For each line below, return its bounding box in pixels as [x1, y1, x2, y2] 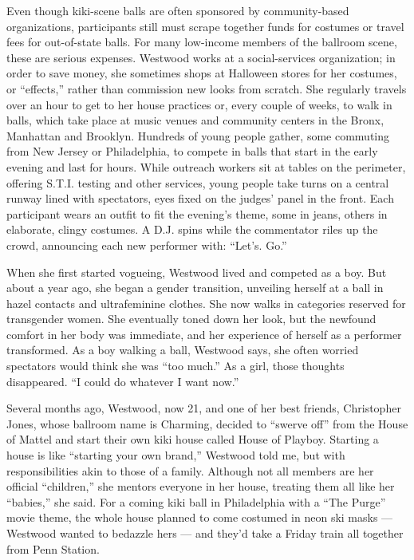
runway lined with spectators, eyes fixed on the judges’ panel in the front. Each [6, 190, 394, 207]
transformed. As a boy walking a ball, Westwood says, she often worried [6, 341, 359, 358]
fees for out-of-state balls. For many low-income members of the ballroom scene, [6, 34, 397, 50]
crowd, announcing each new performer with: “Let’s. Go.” [6, 236, 287, 253]
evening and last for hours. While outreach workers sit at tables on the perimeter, [6, 158, 406, 175]
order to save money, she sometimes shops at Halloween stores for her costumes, [6, 65, 397, 81]
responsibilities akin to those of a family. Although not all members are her [6, 462, 374, 479]
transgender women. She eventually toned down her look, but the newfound [6, 310, 377, 327]
